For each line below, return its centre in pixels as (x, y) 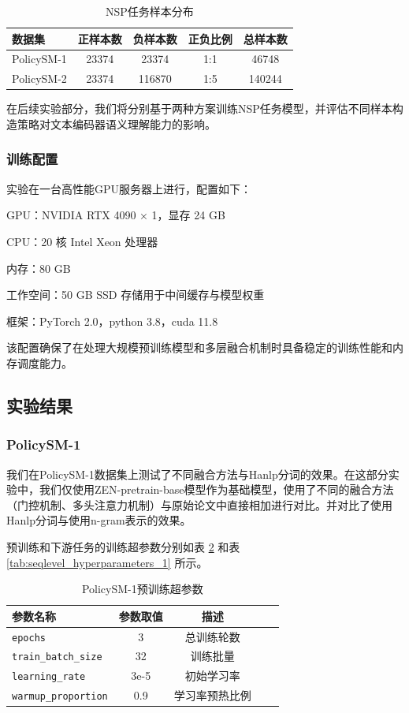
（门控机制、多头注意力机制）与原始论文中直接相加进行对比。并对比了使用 (199, 504)
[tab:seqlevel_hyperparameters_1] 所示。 (107, 562)
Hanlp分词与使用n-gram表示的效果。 (99, 520)
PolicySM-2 (39, 78)
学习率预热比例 (212, 695)
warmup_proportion (60, 697)
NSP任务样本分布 (150, 11)
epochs (29, 638)
